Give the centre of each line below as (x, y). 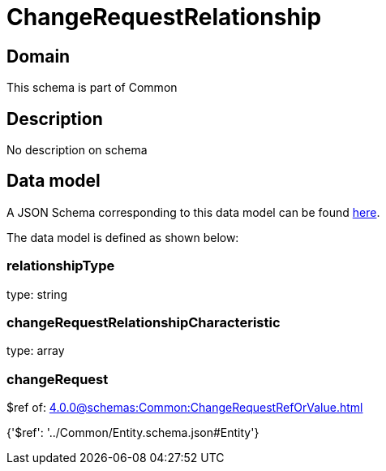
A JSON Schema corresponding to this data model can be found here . (193, 212)
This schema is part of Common (92, 88)
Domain (39, 56)
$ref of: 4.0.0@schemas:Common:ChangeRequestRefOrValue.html (185, 408)
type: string (37, 294)
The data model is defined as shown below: (123, 237)
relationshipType (61, 266)
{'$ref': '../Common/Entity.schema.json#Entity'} (133, 433)
